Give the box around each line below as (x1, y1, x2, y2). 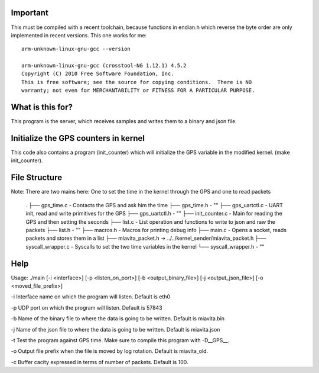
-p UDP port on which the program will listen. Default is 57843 (11, 304, 162, 311)
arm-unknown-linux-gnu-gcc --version (21, 46, 131, 53)
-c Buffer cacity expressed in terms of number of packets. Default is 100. (11, 358, 188, 365)
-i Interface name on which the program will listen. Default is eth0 (11, 293, 171, 300)
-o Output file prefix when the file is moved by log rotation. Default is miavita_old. (11, 348, 209, 355)
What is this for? (11, 102, 73, 112)
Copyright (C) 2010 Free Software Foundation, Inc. (21, 70, 174, 77)
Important (11, 8, 48, 18)
